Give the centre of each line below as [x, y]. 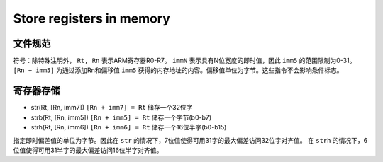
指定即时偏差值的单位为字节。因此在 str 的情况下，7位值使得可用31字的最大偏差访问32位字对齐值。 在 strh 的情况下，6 [190, 140]
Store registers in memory [91, 18]
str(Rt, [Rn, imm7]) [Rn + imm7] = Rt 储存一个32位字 [112, 108]
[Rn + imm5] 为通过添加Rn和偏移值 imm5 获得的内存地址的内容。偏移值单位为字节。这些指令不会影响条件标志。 [178, 70]
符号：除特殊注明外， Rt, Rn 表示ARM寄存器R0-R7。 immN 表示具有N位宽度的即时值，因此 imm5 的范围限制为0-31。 [184, 61]
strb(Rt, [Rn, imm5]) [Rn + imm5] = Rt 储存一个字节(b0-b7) [121, 117]
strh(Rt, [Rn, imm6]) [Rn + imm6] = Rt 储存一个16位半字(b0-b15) [129, 127]
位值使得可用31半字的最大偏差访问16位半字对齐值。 [88, 150]
